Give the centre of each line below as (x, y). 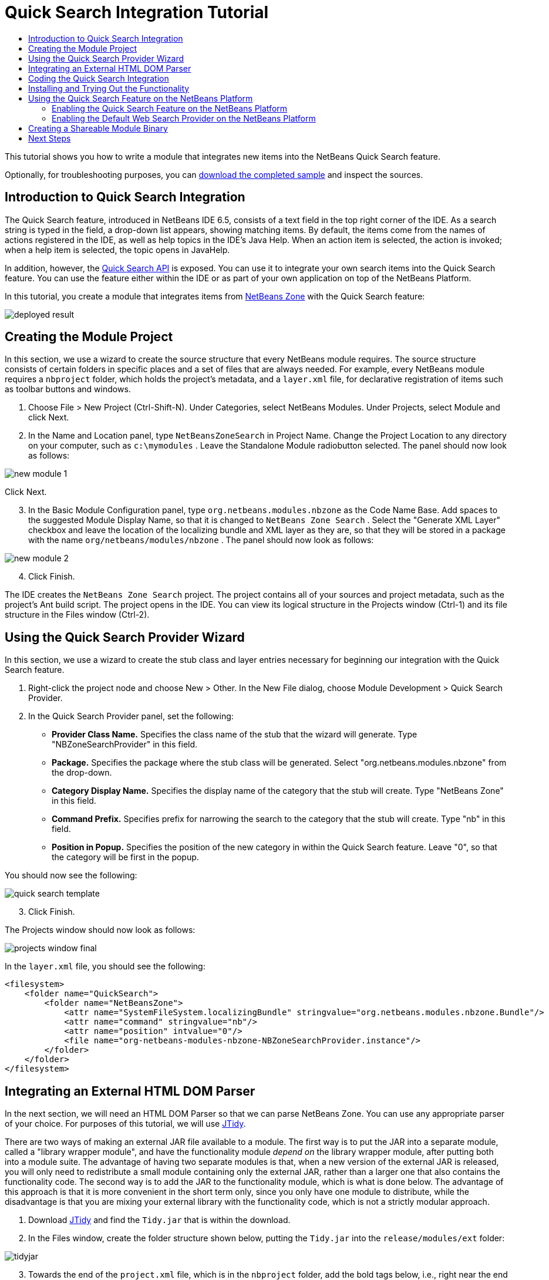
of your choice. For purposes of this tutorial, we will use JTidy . (125, 1124)
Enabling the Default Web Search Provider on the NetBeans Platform (184, 118)
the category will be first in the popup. (125, 857)
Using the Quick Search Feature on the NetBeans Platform (141, 98)
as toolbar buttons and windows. (68, 389)
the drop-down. (82, 773)
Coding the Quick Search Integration (99, 78)
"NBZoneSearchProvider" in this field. (125, 745)
